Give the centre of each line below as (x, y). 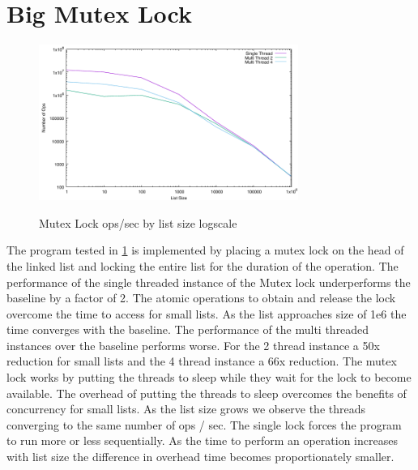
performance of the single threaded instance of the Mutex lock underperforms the (209, 282)
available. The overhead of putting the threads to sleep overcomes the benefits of (207, 393)
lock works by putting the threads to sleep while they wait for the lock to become (209, 377)
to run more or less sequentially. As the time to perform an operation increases (202, 440)
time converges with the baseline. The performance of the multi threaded (188, 329)
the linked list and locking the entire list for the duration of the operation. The (203, 265)
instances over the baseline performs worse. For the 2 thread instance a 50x (193, 345)
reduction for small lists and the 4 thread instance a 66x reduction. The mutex (202, 361)
